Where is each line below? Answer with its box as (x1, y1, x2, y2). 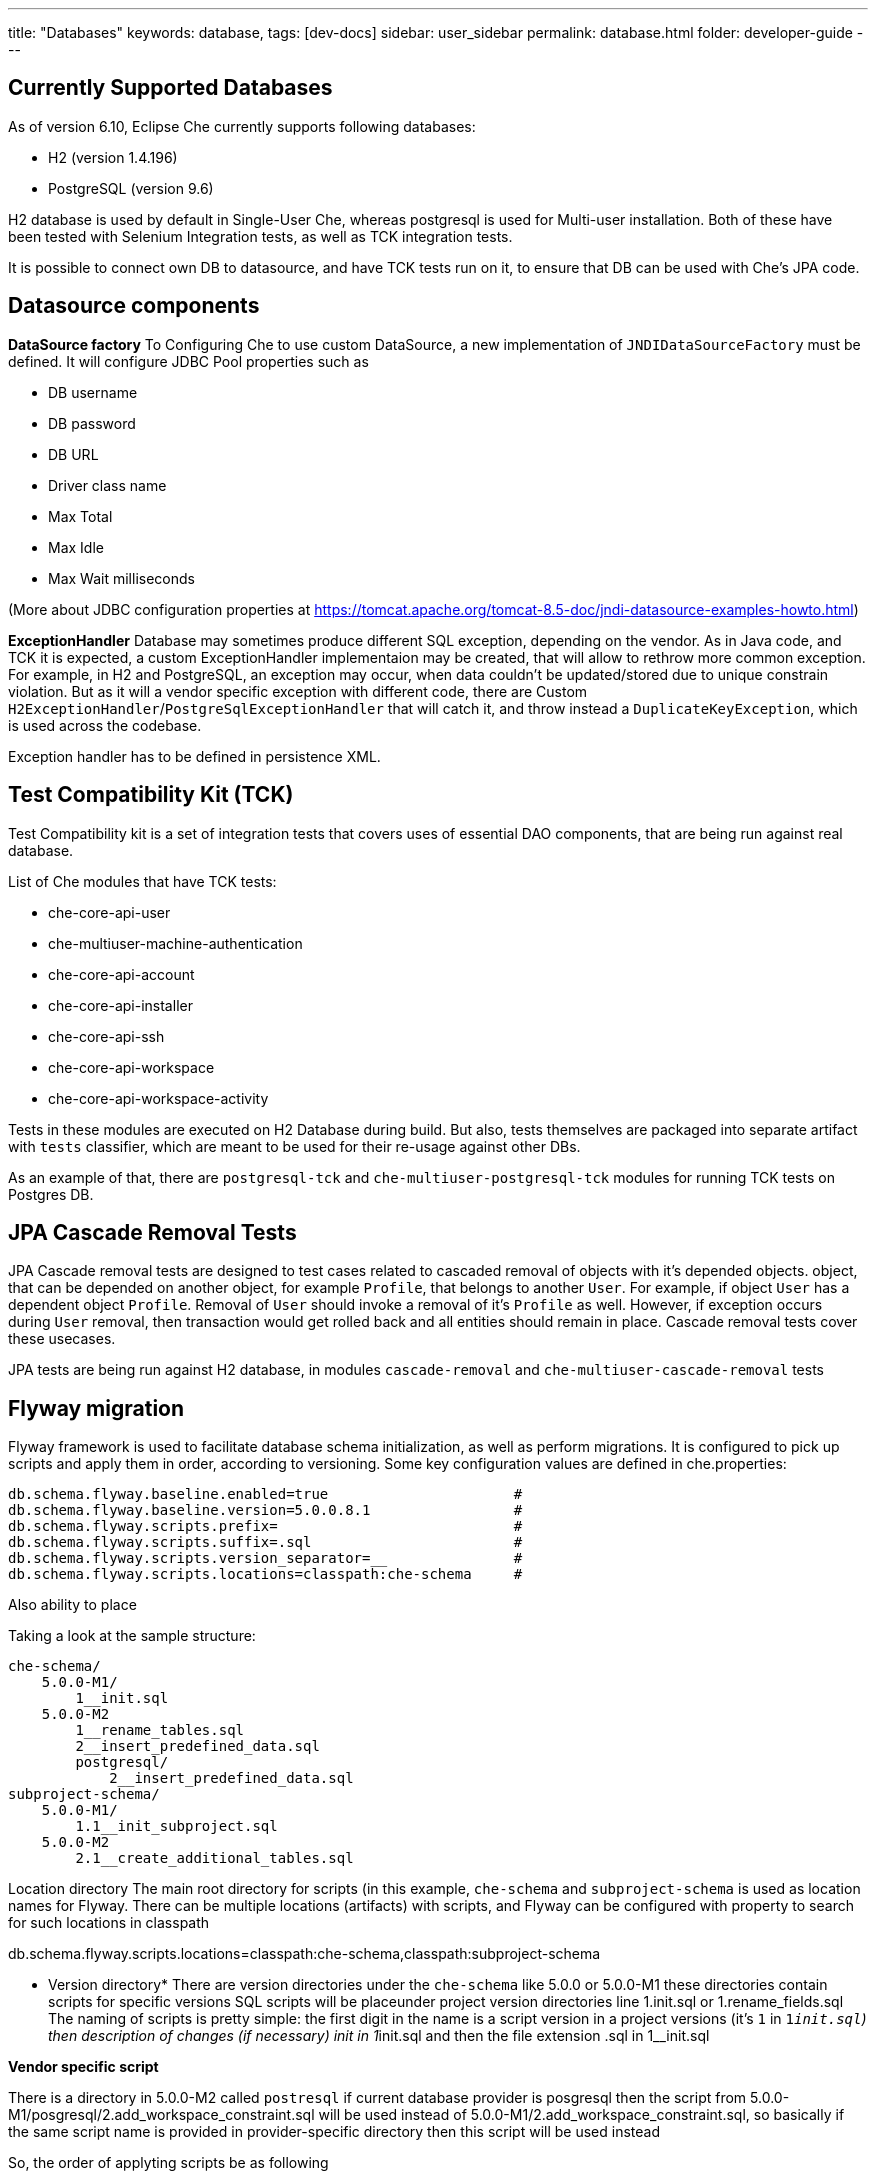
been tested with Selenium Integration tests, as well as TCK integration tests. (8, 227, 513, 245)
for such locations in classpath (8, 1914, 210, 1932)
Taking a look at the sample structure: (8, 1627, 256, 1645)
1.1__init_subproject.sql (75, 1818, 278, 1835)
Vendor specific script (8, 2058, 159, 2076)
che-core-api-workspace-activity (48, 1089, 269, 1107)
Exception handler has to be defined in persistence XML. (8, 747, 381, 765)
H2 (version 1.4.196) (48, 148, 178, 166)
